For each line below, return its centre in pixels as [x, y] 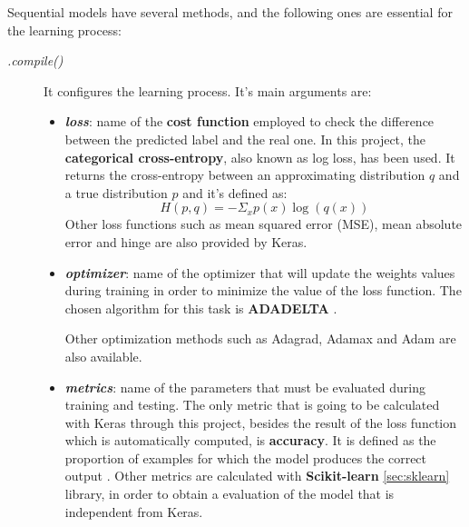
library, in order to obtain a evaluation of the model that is [230, 494]
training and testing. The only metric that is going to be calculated [252, 405]
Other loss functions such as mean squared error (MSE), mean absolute [264, 224]
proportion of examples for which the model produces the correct [246, 457]
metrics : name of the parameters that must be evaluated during [245, 387]
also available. [103, 356]
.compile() [35, 60]
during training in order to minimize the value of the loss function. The [263, 290]
